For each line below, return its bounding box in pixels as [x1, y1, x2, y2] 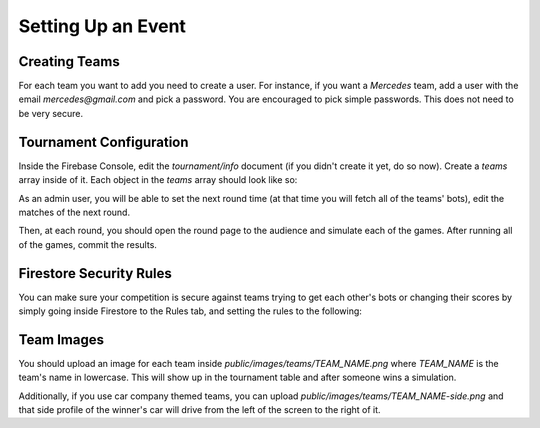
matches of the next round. [18, 206, 130, 218]
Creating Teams [18, 53, 120, 70]
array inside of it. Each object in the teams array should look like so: [18, 174, 298, 186]
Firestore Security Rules [18, 265, 172, 282]
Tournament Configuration [18, 133, 189, 150]
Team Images [18, 331, 105, 348]
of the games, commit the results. [18, 238, 157, 250]
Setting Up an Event [18, 15, 187, 37]
